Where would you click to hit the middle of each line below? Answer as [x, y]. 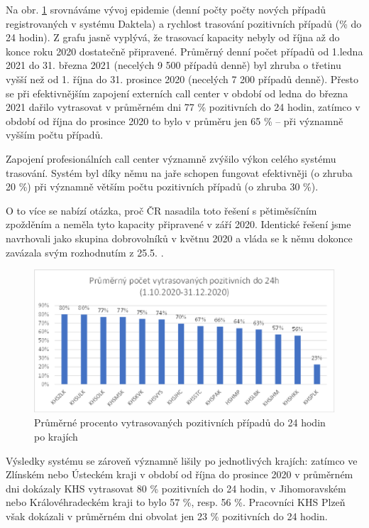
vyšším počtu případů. [55, 135]
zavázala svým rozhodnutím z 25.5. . [85, 252]
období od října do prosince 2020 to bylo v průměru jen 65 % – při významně [175, 120]
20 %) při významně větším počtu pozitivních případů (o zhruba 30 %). [162, 187]
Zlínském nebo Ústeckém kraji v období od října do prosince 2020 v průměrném [180, 474]
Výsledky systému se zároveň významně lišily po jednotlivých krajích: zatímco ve [182, 460]
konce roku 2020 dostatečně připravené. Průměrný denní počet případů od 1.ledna [184, 51]
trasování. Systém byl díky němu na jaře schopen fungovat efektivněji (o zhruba [179, 172]
